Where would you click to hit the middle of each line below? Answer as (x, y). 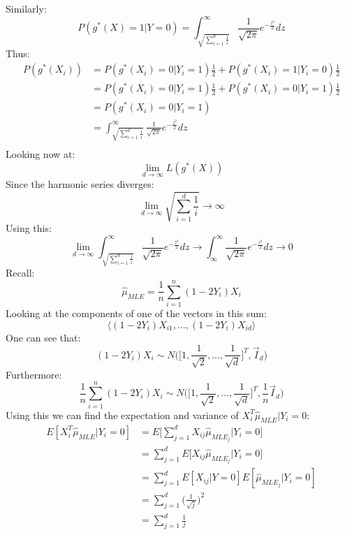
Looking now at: (41, 154)
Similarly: (26, 8)
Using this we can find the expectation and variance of (122, 415)
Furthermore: (34, 374)
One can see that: (43, 337)
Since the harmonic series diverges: (80, 183)
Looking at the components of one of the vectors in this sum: (136, 313)
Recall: (20, 273)
